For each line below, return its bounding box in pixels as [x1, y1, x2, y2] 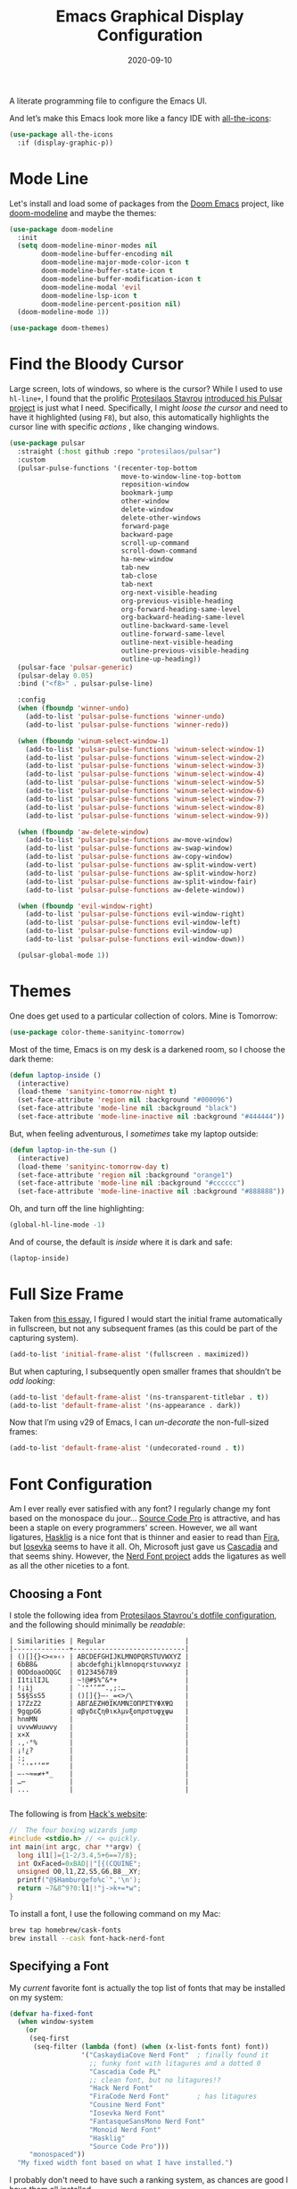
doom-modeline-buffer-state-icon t [41, 266, 174, 275]
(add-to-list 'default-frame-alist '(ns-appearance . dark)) [9, 1401, 242, 1410]
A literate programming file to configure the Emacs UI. [9, 96, 208, 106]
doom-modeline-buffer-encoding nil [41, 250, 174, 259]
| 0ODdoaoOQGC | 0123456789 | [9, 1668, 190, 1677]
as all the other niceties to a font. [9, 1561, 130, 1571]
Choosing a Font [9, 1586, 103, 1602]
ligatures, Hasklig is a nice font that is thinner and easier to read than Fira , [9, 1532, 280, 1543]
